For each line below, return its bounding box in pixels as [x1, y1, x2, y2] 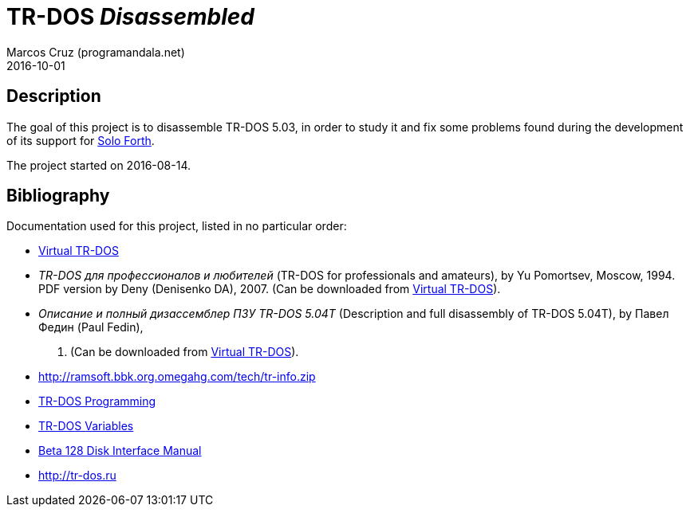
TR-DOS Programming [38, 394, 156, 409]
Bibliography [6, 186, 110, 206]
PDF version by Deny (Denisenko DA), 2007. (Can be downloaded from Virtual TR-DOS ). [38, 282, 501, 296]
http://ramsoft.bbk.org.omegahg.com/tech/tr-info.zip [38, 370, 316, 384]
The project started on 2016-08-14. [6, 158, 191, 172]
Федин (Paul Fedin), [38, 320, 144, 335]
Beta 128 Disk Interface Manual [38, 444, 202, 458]
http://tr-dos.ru [38, 468, 116, 483]
